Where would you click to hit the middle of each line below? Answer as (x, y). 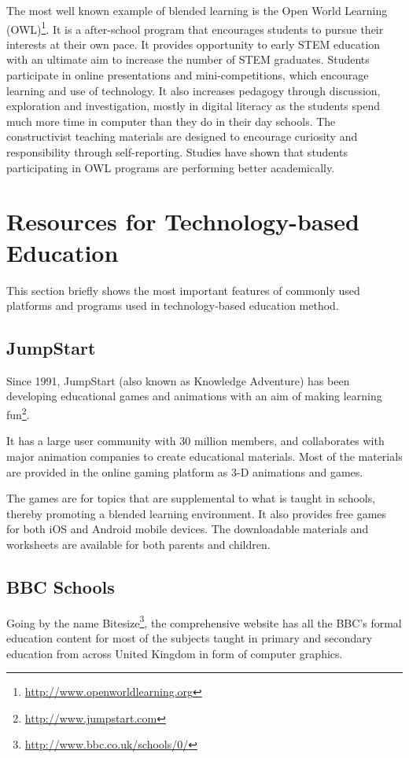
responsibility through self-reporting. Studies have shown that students (177, 152)
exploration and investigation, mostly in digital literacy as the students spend (193, 106)
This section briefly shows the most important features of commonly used (183, 290)
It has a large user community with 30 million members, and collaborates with (195, 441)
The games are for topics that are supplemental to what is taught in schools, (191, 498)
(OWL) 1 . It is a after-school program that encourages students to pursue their (195, 28)
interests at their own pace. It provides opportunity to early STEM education (193, 44)
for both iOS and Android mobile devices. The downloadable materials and (188, 529)
